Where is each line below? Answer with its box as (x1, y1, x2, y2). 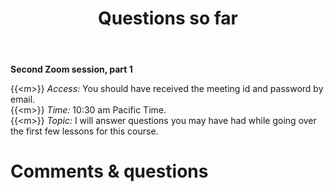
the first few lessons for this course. (10, 125, 159, 137)
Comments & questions (10, 160, 209, 183)
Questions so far (97, 7, 239, 30)
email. (10, 93, 36, 106)
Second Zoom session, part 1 (10, 63, 133, 76)
